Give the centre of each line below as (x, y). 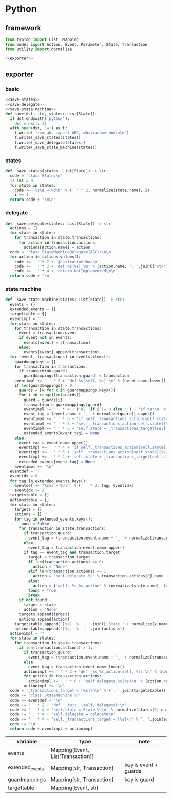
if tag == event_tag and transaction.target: (73, 552)
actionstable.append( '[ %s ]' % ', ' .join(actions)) (70, 629)
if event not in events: (45, 338)
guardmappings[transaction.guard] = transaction (77, 376)
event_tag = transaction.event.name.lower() (76, 667)
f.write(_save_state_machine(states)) (56, 147)
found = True (42, 590)
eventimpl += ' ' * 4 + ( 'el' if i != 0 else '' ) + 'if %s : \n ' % (95, 409)
